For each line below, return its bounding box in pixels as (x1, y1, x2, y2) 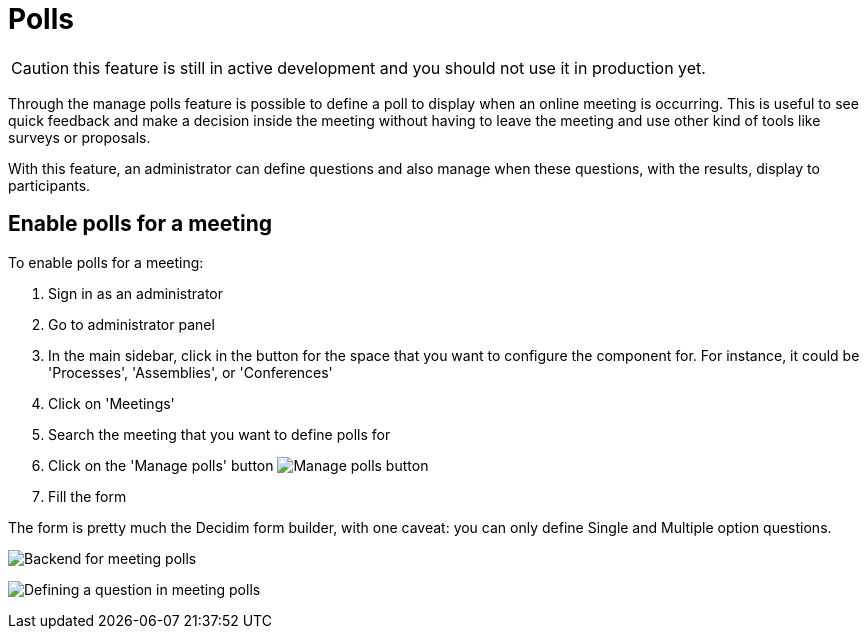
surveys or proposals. (8, 128, 151, 146)
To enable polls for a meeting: (8, 253, 204, 271)
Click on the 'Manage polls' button (48, 456, 274, 474)
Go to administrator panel (48, 315, 215, 333)
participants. (8, 176, 91, 194)
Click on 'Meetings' (48, 394, 175, 412)
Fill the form (48, 487, 127, 505)
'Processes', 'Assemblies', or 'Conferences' (48, 363, 333, 381)
